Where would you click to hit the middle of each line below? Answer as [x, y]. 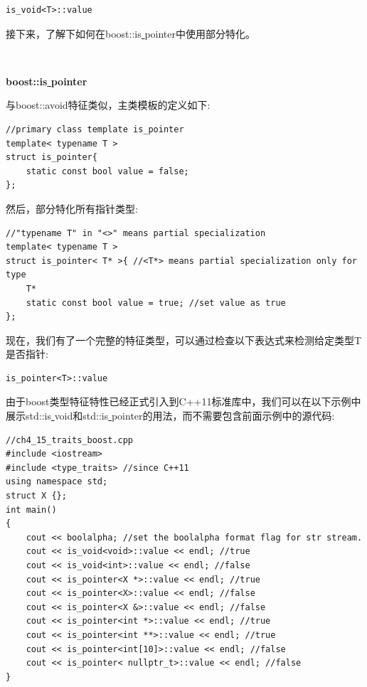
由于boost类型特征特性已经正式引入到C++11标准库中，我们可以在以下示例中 [183, 401]
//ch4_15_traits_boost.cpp [69, 440]
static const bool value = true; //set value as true [156, 303]
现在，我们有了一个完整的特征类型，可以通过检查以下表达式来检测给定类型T [184, 340]
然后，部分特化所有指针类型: [72, 208]
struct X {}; [36, 496]
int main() [31, 510]
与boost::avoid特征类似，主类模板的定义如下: [108, 105]
